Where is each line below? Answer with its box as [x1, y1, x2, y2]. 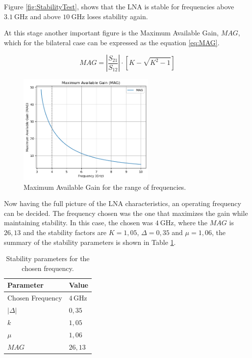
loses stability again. [87, 11, 148, 21]
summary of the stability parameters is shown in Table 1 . [4, 237, 176, 247]
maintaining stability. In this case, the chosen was [4, 217, 153, 228]
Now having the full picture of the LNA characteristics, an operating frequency [4, 198, 241, 209]
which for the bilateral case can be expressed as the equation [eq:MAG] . [4, 37, 220, 47]
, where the [174, 217, 208, 228]
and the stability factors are [23, 227, 107, 238]
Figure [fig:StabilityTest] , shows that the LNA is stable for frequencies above [4, 1, 234, 11]
